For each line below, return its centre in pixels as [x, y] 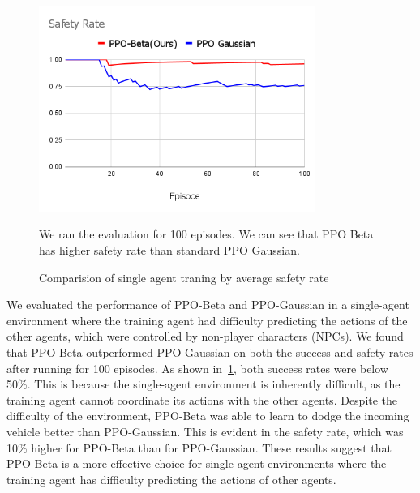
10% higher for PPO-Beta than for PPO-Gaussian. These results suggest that [199, 447]
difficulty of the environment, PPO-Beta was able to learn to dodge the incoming [208, 416]
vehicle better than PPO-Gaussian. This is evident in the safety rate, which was [205, 431]
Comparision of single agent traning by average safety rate [184, 277]
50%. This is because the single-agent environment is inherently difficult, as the [204, 384]
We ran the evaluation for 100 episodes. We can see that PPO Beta [206, 234]
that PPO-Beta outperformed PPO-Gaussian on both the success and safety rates [210, 352]
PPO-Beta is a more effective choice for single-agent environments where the [197, 463]
